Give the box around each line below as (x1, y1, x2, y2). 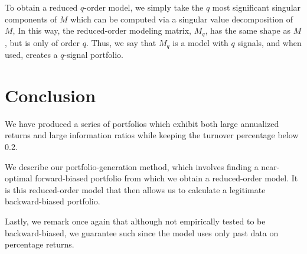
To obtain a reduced (5, 1, 78, 13)
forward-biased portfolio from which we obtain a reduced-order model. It (35, 172, 298, 184)
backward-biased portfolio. (5, 195, 100, 207)
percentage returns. (5, 238, 74, 250)
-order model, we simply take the (84, 1, 204, 13)
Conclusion (5, 83, 96, 107)
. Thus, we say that (86, 36, 156, 48)
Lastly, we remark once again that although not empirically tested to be (5, 214, 266, 227)
